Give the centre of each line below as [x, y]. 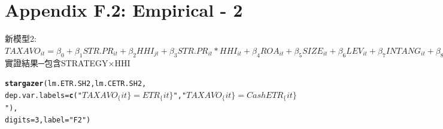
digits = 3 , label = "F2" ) [48, 120]
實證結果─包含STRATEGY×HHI [68, 62]
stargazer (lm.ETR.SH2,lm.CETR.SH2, [76, 84]
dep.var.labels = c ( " [43, 95]
